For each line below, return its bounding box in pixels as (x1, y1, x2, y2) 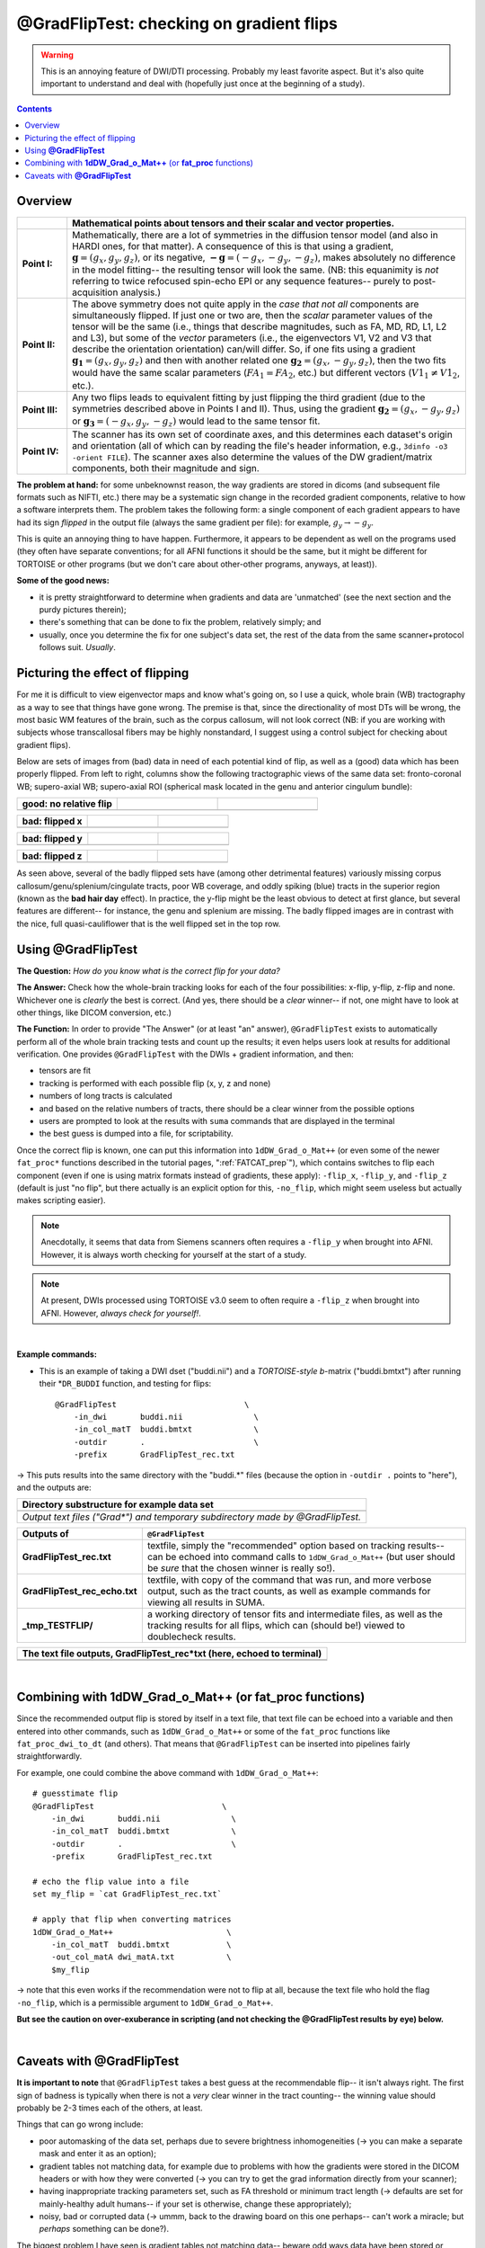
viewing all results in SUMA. (146, 1596, 265, 1609)
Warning (40, 49, 74, 60)
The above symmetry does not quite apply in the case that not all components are (72, 298, 419, 310)
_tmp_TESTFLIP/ (22, 1619, 93, 1632)
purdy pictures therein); (39, 604, 127, 615)
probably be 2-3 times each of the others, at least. (16, 2102, 204, 2113)
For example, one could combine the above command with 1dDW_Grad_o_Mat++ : (16, 1767, 319, 1778)
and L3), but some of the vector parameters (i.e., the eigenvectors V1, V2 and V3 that (72, 331, 432, 343)
